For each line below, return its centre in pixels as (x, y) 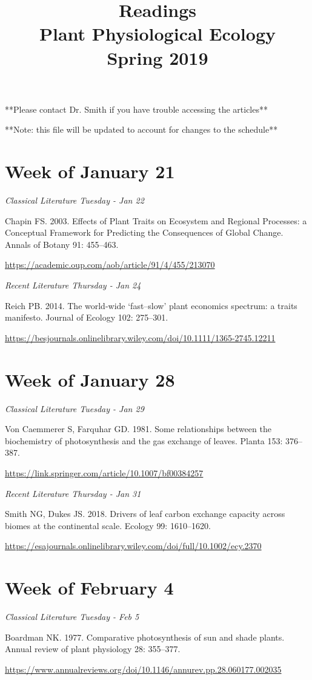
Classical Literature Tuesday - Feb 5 (72, 616)
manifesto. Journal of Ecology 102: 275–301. (87, 317)
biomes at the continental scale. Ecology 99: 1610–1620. (108, 525)
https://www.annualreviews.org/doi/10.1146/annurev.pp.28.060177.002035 (143, 669)
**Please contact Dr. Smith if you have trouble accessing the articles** (136, 109)
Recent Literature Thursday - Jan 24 (73, 285)
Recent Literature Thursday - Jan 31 (73, 493)
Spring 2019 (158, 57)
